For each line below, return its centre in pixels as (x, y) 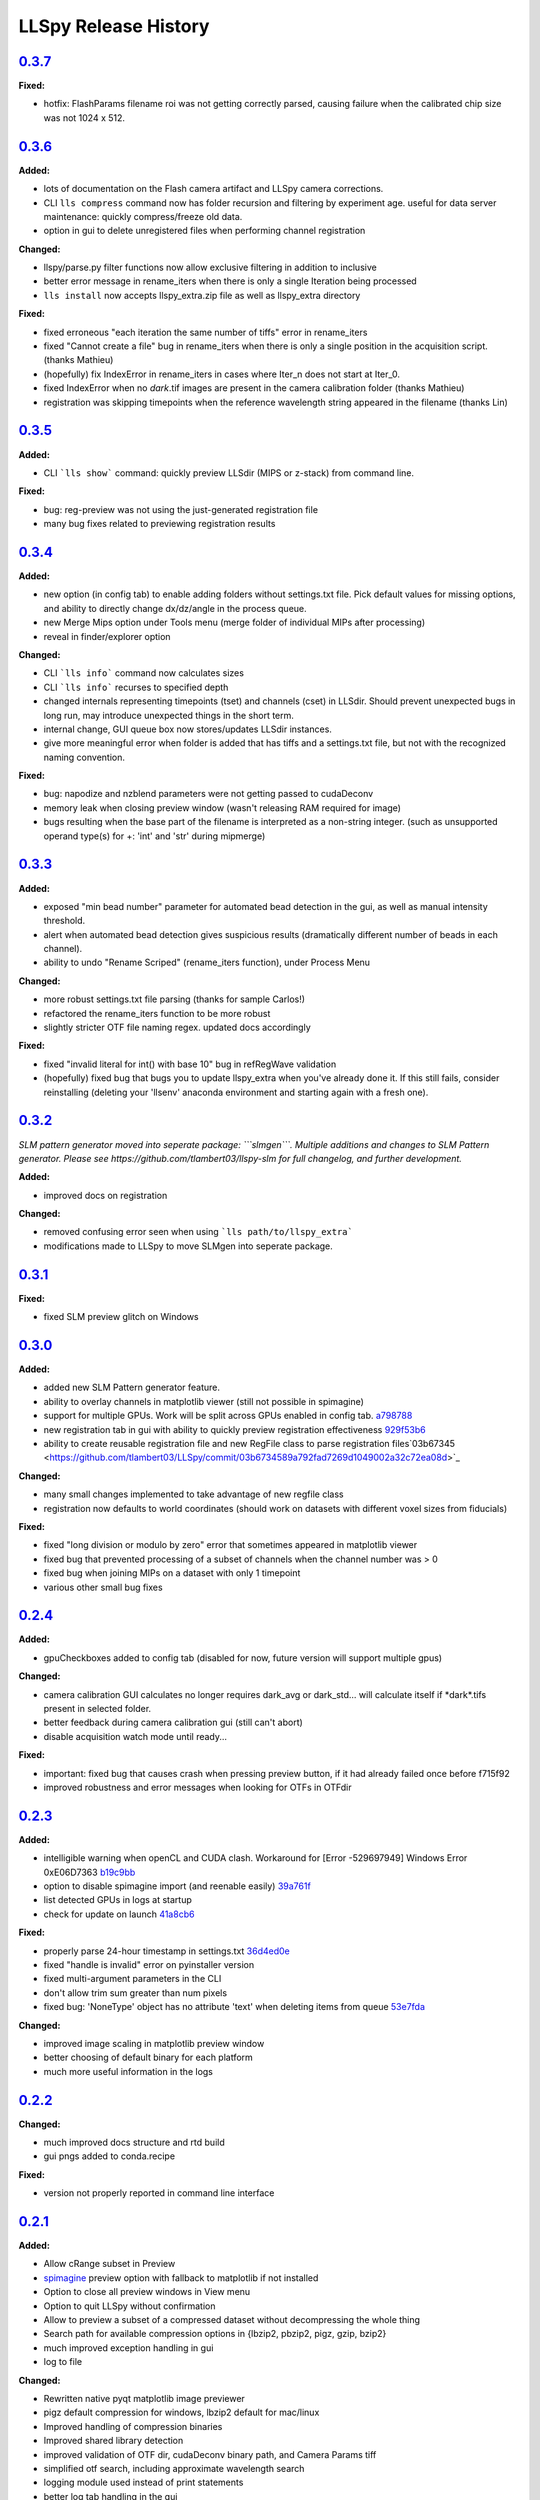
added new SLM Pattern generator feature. (131, 1387)
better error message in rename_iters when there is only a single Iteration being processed (230, 281)
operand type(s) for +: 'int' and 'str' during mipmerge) (154, 836)
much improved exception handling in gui (128, 2347)
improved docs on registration (105, 1195)
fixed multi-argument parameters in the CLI (132, 1979)
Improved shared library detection (113, 2441)
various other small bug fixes (103, 1587)
